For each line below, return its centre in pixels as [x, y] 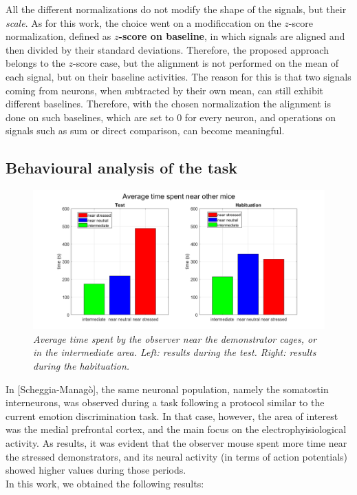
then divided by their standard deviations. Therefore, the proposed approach [167, 49]
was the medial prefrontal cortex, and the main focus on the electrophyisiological [176, 429]
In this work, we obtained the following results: [105, 483]
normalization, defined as [58, 36]
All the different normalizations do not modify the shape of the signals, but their [176, 9]
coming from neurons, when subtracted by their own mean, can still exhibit [165, 90]
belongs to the [35, 63]
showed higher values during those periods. [96, 470]
